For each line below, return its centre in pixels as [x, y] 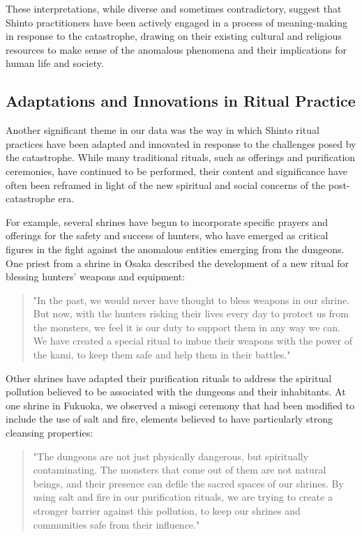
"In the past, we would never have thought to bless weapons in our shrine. [191, 300]
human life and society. [55, 63]
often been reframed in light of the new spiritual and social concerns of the [166, 184]
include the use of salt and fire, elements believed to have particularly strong [169, 419]
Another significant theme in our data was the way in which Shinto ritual [163, 130]
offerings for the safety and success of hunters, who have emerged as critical [167, 235]
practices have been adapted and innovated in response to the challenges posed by [181, 143]
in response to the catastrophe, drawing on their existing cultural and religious [174, 36]
